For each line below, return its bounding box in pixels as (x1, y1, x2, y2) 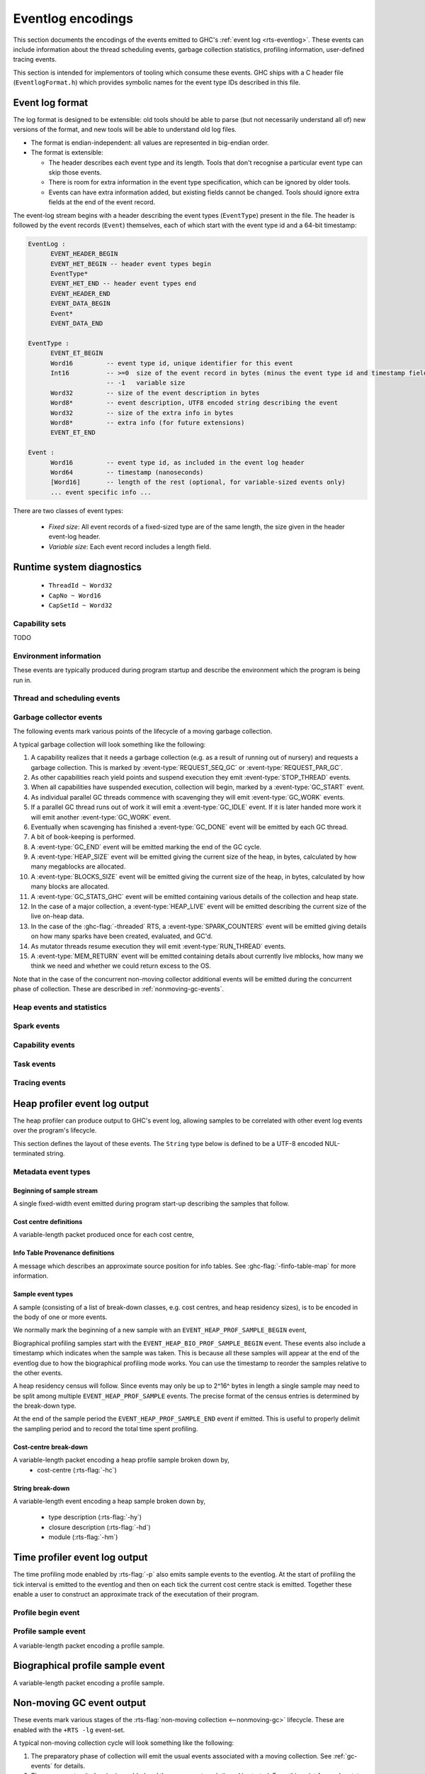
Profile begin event (13, 1607, 80, 1617)
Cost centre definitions (13, 1218, 83, 1225)
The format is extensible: (30, 148, 104, 157)
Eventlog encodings (13, 11, 134, 26)
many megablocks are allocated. (30, 862, 126, 871)
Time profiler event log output (13, 1551, 148, 1564)
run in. (13, 676, 32, 684)
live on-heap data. (30, 912, 84, 920)
